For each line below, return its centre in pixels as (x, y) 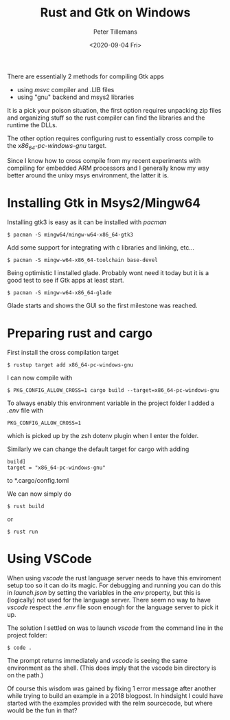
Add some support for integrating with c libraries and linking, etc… (101, 247)
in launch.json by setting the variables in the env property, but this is (104, 592)
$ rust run (23, 532)
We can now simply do (39, 494)
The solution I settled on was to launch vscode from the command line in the (115, 628)
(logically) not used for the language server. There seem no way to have (109, 600)
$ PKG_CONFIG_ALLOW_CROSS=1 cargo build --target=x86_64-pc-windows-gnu (113, 390)
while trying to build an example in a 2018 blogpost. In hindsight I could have (115, 695)
